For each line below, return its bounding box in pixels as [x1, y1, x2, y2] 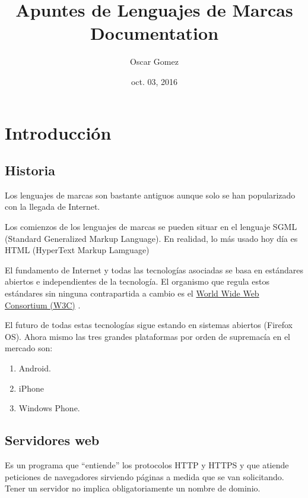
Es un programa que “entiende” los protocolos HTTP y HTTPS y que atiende [5, 459, 289, 471]
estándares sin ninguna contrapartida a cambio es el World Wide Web [5, 287, 259, 300]
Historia [5, 161, 55, 179]
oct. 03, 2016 [131, 75, 178, 87]
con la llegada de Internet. [5, 200, 100, 213]
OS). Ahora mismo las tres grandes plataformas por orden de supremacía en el [5, 330, 290, 342]
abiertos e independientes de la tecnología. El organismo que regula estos [5, 275, 269, 288]
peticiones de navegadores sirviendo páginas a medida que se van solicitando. [5, 470, 284, 483]
